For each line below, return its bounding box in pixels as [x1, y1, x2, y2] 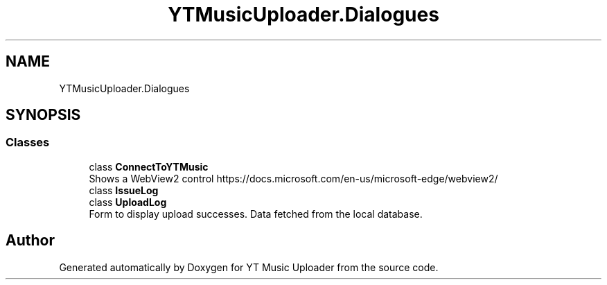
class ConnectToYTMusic [89, 160, 209, 173]
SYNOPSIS [6, 106, 81, 124]
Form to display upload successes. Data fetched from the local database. [89, 207, 423, 220]
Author [6, 232, 55, 250]
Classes [6, 135, 50, 150]
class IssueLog [89, 184, 159, 196]
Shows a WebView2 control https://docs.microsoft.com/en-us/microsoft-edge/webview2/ [89, 172, 498, 184]
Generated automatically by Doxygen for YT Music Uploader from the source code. [59, 261, 439, 273]
